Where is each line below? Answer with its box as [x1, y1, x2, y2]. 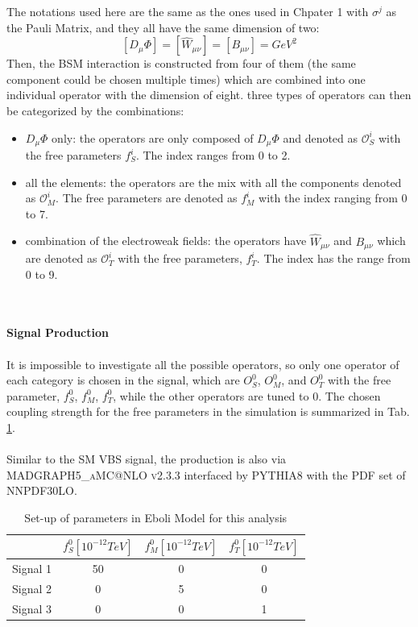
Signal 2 [12, 579, 52, 596]
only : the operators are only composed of [52, 129, 254, 146]
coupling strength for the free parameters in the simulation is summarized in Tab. [6, 403, 410, 420]
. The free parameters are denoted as [56, 189, 238, 206]
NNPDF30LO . [6, 482, 77, 499]
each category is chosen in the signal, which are [6, 372, 240, 388]
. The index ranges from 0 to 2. [135, 147, 291, 164]
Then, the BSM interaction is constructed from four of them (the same [6, 55, 356, 72]
